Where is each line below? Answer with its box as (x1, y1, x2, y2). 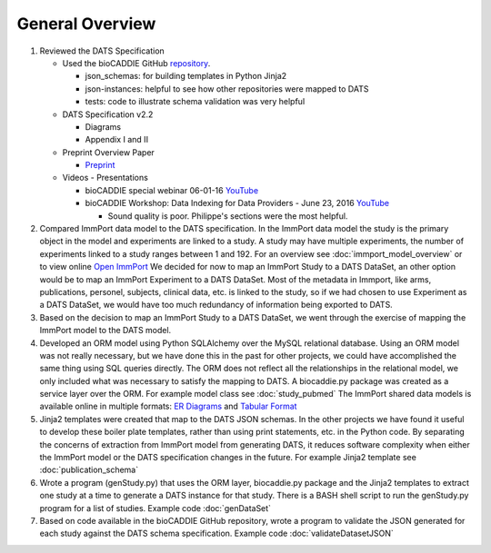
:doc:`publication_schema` (39, 464, 139, 476)
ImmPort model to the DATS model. (39, 325, 172, 336)
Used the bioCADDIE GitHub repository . (62, 57, 211, 68)
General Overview (16, 14, 156, 34)
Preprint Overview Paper (62, 146, 155, 158)
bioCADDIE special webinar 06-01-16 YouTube (85, 184, 259, 195)
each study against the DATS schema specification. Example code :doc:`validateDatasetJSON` (39, 528, 395, 539)
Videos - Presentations (62, 173, 149, 183)
